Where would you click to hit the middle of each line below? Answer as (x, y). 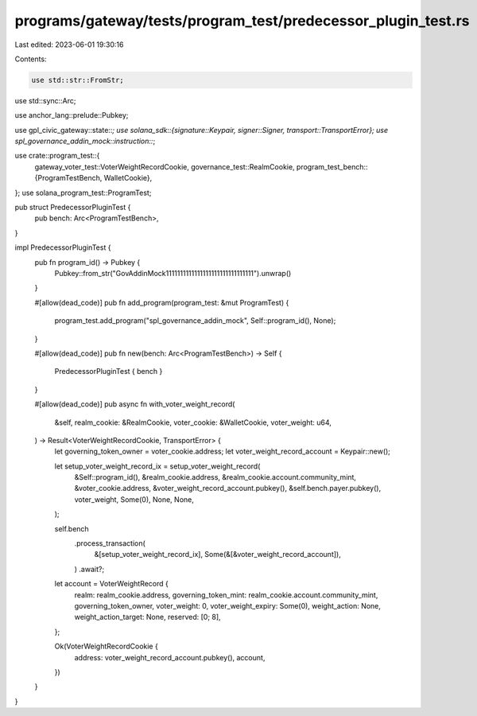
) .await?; (89, 569)
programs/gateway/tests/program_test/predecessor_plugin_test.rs (242, 21)
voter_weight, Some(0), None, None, (134, 499)
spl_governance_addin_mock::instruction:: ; (85, 141)
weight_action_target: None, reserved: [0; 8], (148, 617)
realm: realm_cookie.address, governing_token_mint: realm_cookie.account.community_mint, (226, 595)
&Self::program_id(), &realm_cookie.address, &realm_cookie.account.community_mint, (215, 477)
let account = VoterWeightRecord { (111, 584)
